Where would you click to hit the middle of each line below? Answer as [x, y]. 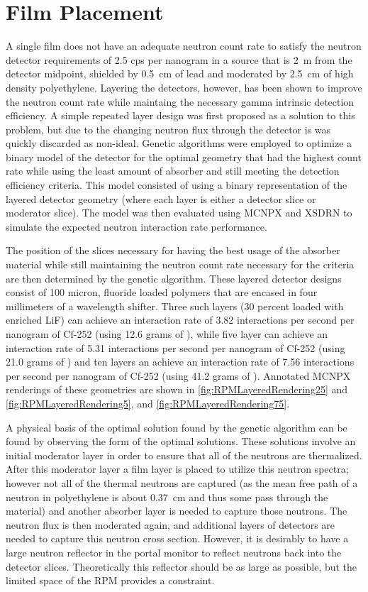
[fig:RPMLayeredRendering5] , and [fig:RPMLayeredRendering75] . [148, 403]
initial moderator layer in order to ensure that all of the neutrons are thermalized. [184, 455]
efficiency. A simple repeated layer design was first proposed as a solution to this [180, 115]
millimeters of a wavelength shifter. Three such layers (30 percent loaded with [175, 306]
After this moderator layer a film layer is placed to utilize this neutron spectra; [177, 469]
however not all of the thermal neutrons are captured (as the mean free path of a [182, 482]
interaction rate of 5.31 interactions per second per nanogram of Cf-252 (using [175, 347]
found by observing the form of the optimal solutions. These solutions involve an [181, 441]
